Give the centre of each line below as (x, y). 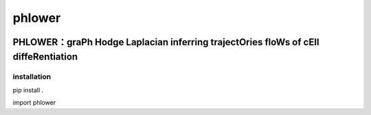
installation (32, 77)
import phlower (34, 103)
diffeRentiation (45, 56)
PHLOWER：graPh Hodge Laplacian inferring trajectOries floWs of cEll (166, 42)
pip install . (28, 90)
